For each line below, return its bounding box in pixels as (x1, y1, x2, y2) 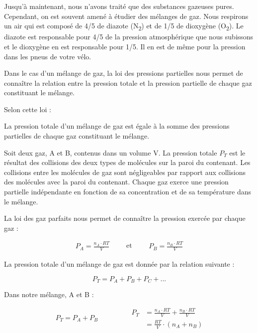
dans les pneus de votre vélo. (4, 51, 91, 61)
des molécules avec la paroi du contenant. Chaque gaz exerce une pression (4, 176, 229, 187)
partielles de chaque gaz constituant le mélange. (4, 131, 150, 141)
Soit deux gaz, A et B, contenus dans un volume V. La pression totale (4, 147, 217, 158)
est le (229, 147, 246, 158)
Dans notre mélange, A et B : (4, 289, 94, 300)
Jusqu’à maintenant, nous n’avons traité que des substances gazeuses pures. (4, 1, 234, 11)
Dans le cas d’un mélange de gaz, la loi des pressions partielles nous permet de (4, 68, 243, 78)
